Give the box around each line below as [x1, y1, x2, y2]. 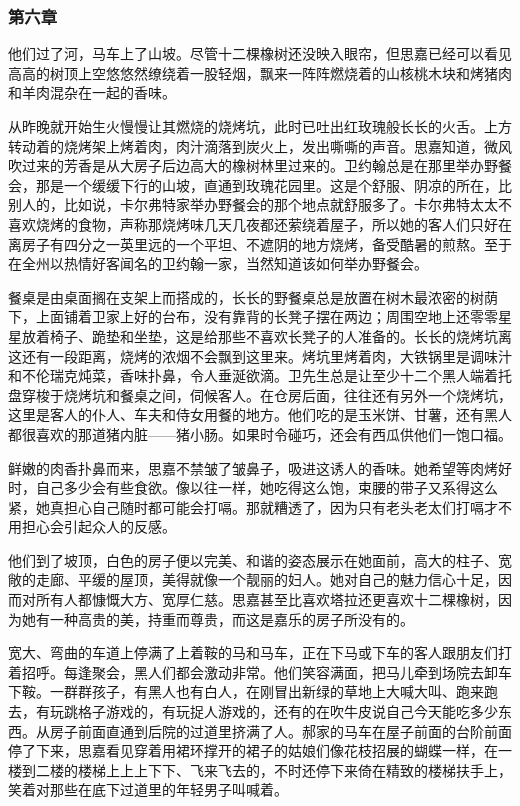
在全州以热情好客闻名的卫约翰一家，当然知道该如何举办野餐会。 [8, 253, 428, 274]
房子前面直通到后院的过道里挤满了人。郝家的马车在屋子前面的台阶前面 [49, 720, 512, 741]
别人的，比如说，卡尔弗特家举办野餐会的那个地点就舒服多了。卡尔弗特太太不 [8, 194, 512, 215]
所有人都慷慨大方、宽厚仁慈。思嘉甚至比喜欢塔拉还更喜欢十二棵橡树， [35, 589, 498, 610]
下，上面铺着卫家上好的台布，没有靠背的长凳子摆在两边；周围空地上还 [8, 306, 470, 327]
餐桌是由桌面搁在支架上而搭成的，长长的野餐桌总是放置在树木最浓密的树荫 [8, 286, 498, 307]
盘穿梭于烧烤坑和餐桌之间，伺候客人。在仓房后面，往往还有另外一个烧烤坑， [8, 384, 512, 405]
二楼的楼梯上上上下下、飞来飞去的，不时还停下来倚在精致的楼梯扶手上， [35, 759, 512, 780]
